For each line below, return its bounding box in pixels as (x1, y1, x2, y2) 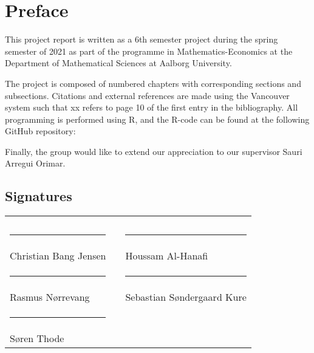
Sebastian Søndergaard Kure (125, 290, 247, 304)
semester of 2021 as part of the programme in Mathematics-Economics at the (5, 44, 293, 57)
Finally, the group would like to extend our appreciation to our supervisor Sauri (5, 145, 302, 157)
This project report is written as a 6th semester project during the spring (5, 33, 278, 46)
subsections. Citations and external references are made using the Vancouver (5, 89, 290, 101)
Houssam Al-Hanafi (125, 248, 208, 263)
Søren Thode (10, 331, 64, 346)
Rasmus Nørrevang (10, 290, 90, 304)
